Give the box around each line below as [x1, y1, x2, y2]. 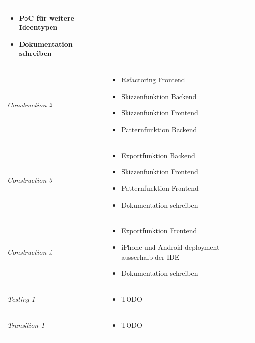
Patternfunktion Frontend [121, 183, 199, 193]
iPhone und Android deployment [121, 241, 220, 252]
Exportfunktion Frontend [121, 225, 197, 236]
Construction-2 [7, 99, 52, 109]
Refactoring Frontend [121, 75, 185, 85]
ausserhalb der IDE [121, 251, 179, 262]
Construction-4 [7, 246, 52, 257]
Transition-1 [7, 319, 45, 330]
